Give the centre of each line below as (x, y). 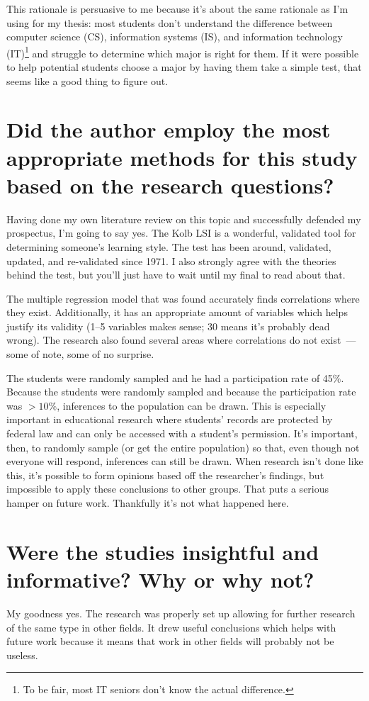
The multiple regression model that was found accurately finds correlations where (183, 298)
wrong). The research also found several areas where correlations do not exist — (181, 340)
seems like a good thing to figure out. (87, 80)
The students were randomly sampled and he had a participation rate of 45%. (175, 377)
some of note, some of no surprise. (80, 354)
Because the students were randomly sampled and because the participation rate (181, 392)
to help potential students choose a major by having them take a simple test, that (184, 67)
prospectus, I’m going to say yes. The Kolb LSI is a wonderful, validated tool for (181, 233)
